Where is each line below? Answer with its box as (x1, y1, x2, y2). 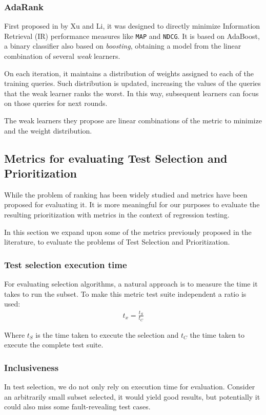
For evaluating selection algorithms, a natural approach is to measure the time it (4, 278, 258, 289)
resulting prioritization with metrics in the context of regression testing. (4, 209, 230, 220)
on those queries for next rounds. (4, 98, 108, 108)
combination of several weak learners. (4, 51, 120, 61)
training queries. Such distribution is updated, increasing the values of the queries (4, 78, 261, 89)
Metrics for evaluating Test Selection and (4, 150, 228, 166)
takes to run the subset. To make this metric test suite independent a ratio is (4, 288, 247, 299)
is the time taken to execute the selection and (35, 329, 179, 340)
